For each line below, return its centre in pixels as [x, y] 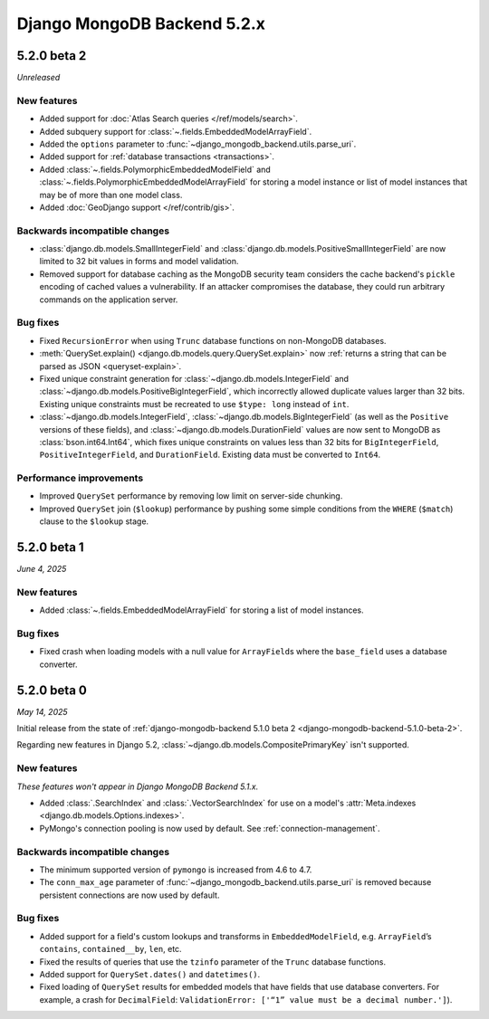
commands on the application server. [109, 300]
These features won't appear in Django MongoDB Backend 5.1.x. [138, 786]
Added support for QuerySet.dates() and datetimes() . [150, 975]
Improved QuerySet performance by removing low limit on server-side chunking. [191, 496]
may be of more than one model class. [111, 195]
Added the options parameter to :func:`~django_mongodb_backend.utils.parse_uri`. [198, 144]
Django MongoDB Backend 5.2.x [141, 24]
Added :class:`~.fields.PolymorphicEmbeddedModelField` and [155, 169]
